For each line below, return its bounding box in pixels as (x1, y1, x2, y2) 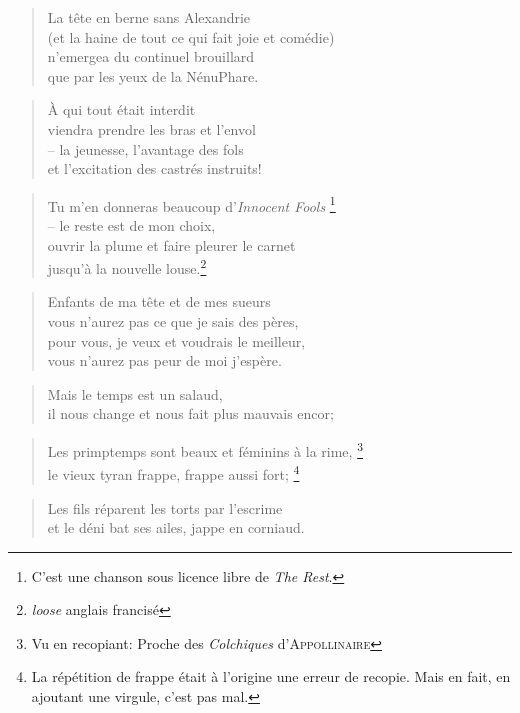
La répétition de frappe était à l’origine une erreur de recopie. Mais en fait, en (31, 666, 511, 687)
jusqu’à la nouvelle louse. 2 (47, 255, 207, 278)
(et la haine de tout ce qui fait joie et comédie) (47, 26, 335, 47)
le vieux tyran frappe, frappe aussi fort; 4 (47, 461, 300, 484)
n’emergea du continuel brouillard (47, 46, 255, 67)
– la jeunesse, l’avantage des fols (47, 138, 244, 159)
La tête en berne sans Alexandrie (47, 7, 251, 27)
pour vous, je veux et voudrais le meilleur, (47, 330, 306, 351)
